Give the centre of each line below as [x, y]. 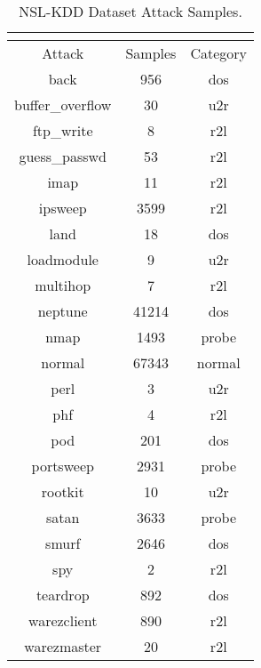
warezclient [63, 620]
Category [219, 53]
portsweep [63, 466]
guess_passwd [63, 156]
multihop [63, 285]
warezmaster [63, 646]
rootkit [63, 491]
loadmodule [63, 259]
